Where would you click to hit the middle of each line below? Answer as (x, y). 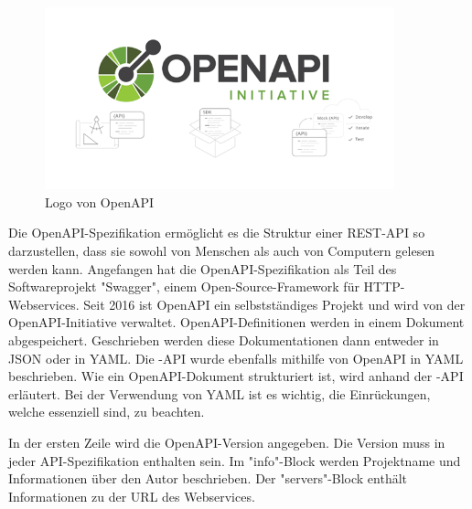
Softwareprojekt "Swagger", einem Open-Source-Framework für (184, 286)
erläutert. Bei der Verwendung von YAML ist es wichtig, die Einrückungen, (220, 393)
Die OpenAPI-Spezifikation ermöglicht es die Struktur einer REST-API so (217, 233)
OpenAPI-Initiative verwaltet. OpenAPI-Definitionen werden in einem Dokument (236, 322)
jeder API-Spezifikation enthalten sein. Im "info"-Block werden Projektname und (235, 460)
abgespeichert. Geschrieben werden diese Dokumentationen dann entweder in (224, 340)
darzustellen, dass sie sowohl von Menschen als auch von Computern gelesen (222, 251)
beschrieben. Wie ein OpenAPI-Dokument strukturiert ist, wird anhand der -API (236, 376)
